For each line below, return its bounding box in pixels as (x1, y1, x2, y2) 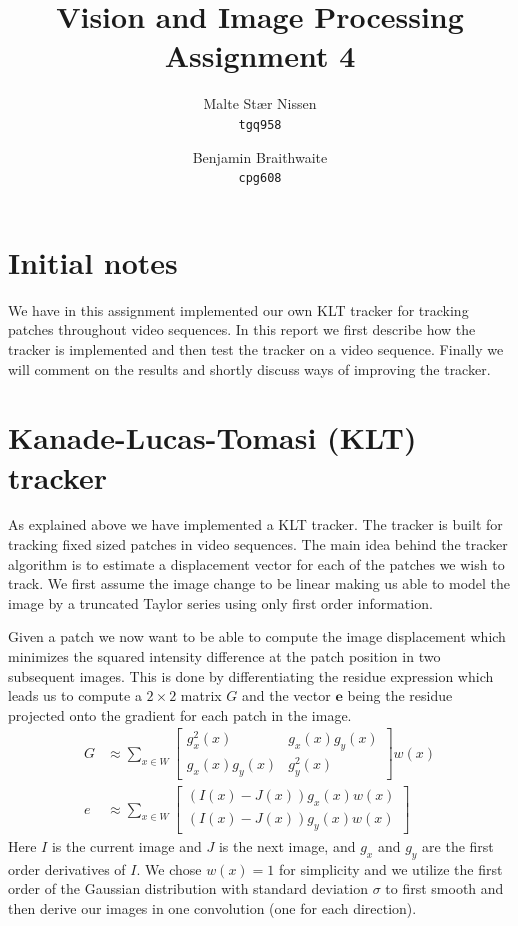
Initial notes (8, 241, 178, 282)
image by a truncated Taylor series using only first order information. (8, 592, 433, 613)
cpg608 (238, 171, 282, 186)
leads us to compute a (8, 685, 142, 706)
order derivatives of (8, 858, 126, 879)
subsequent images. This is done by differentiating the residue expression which (8, 665, 494, 686)
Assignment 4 (164, 35, 356, 76)
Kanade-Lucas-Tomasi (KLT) (8, 417, 417, 458)
